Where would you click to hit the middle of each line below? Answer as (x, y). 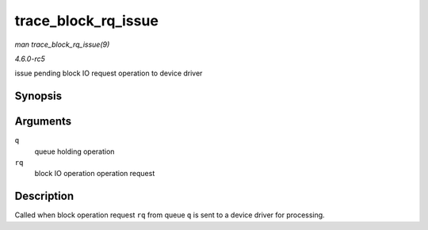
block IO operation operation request (95, 174)
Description (44, 196)
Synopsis (38, 96)
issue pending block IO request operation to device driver (109, 73)
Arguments (43, 122)
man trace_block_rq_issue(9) (62, 44)
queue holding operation (75, 151)
